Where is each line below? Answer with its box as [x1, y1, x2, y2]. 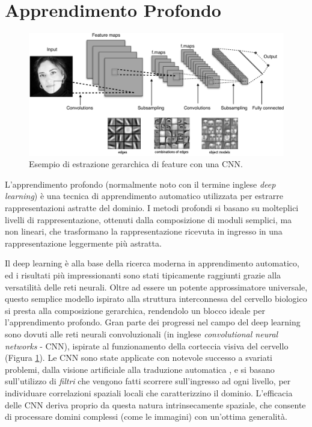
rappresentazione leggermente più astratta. [5, 236, 162, 249]
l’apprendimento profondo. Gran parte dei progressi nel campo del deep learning [5, 316, 301, 328]
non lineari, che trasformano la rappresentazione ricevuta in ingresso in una [5, 225, 283, 238]
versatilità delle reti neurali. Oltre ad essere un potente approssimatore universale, [5, 280, 308, 293]
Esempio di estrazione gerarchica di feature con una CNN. [29, 158, 243, 170]
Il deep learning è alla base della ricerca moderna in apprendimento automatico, [5, 257, 299, 269]
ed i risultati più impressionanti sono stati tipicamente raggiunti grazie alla [5, 269, 281, 281]
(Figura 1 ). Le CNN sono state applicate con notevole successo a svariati [5, 351, 272, 364]
